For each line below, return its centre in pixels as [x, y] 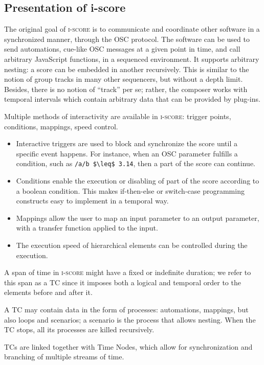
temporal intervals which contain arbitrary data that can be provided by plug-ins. [132, 99]
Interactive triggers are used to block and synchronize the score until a [127, 143]
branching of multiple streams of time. [64, 357]
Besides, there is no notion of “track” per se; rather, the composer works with [126, 89]
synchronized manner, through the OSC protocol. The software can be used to [127, 39]
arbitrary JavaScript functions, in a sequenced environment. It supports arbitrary [132, 59]
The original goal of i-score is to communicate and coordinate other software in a [132, 29]
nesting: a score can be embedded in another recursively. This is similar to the [127, 69]
